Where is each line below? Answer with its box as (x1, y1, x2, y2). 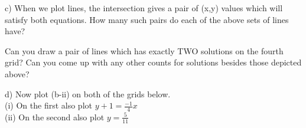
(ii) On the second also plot (5, 110, 105, 123)
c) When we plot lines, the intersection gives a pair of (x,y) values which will (5, 2, 283, 14)
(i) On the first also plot (5, 99, 92, 111)
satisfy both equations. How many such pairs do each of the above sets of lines (5, 13, 289, 25)
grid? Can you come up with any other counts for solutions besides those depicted (5, 56, 302, 68)
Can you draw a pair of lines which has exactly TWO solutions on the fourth (5, 44, 284, 57)
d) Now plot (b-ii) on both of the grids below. (5, 87, 171, 100)
